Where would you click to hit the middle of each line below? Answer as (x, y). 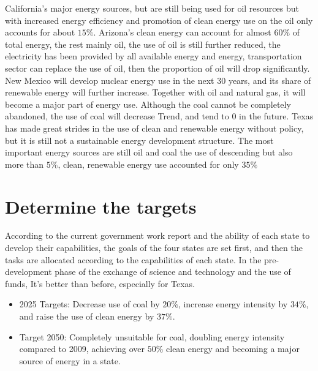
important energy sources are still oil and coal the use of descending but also (149, 152)
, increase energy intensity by (233, 304)
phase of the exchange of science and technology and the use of (173, 272)
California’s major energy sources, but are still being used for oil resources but (152, 8)
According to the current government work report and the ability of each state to (157, 235)
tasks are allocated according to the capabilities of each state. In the (133, 259)
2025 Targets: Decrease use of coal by (89, 304)
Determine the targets (101, 206)
